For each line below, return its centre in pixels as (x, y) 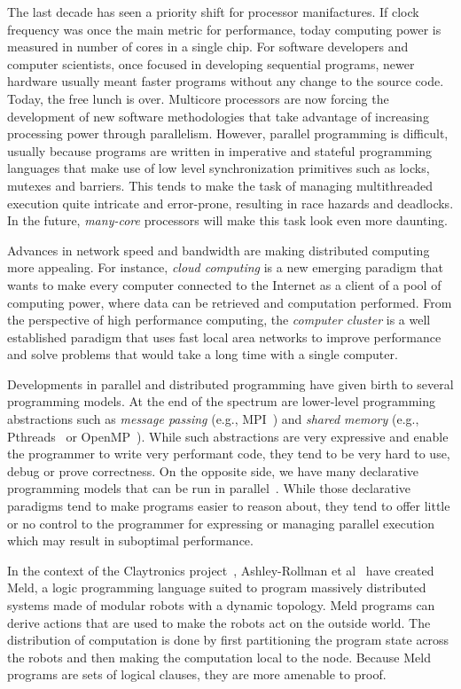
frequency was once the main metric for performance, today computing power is (224, 29)
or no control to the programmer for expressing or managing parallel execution (221, 523)
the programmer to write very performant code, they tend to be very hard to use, (229, 454)
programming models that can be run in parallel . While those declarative (209, 488)
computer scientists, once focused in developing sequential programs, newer (211, 63)
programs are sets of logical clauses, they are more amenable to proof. (197, 674)
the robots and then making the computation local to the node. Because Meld (219, 657)
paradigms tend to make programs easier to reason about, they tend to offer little (229, 506)
